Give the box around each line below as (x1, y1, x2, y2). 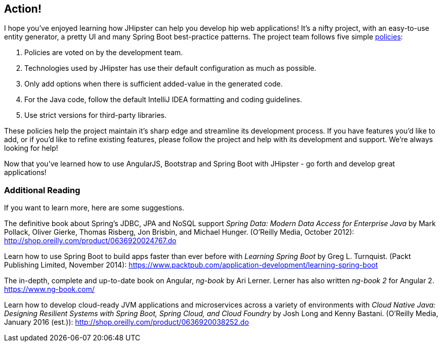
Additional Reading (4, 185, 80, 195)
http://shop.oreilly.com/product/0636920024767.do (4, 236, 176, 245)
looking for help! (4, 144, 58, 153)
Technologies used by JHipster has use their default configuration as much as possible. (24, 64, 317, 73)
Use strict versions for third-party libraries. (24, 111, 167, 120)
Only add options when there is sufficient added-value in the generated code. (24, 79, 283, 89)
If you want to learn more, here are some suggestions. (4, 203, 185, 212)
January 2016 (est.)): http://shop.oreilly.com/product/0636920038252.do (4, 318, 249, 327)
